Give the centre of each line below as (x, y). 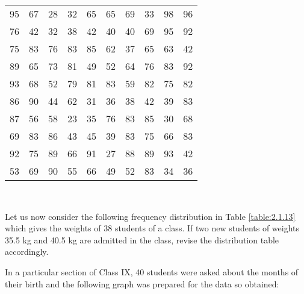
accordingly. (27, 252)
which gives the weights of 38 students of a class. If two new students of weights (152, 228)
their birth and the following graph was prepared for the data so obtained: (142, 283)
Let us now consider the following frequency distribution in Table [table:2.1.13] (150, 216)
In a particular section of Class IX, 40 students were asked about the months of (152, 271)
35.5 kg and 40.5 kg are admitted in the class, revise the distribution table (142, 239)
